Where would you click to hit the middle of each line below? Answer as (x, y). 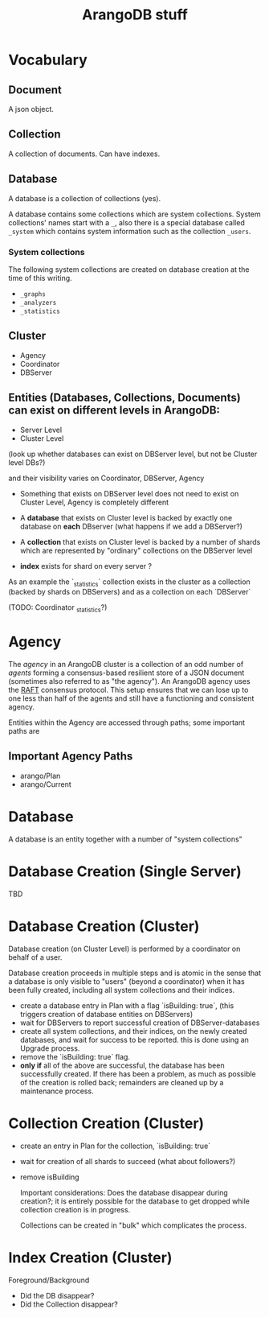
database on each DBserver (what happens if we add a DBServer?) (131, 526)
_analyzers (38, 302)
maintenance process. (57, 1091)
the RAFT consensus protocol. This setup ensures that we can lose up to (128, 690)
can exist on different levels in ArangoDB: (114, 411)
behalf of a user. (35, 957)
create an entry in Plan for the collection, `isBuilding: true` (115, 1146)
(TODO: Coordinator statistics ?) (58, 609)
